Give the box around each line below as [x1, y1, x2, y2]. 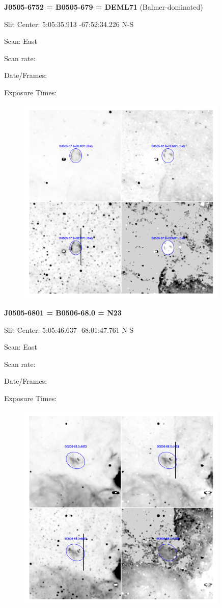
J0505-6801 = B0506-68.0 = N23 [4, 307, 122, 318]
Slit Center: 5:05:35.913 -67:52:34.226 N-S [4, 18, 134, 29]
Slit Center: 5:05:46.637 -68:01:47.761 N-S [4, 324, 134, 335]
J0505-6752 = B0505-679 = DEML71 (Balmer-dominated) [4, 2, 203, 12]
